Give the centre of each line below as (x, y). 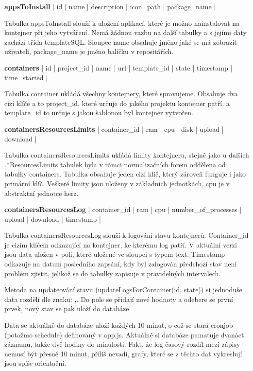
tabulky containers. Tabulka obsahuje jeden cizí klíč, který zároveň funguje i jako (125, 174)
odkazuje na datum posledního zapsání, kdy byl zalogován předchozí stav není (121, 264)
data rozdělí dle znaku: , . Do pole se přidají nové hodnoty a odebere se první (119, 299)
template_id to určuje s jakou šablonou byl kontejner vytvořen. (99, 113)
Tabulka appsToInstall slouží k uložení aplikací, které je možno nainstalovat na (122, 23)
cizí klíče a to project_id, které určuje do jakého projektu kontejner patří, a (117, 103)
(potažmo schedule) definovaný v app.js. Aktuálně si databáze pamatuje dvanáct (124, 334)
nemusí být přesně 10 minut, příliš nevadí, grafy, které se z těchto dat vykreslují (123, 353)
